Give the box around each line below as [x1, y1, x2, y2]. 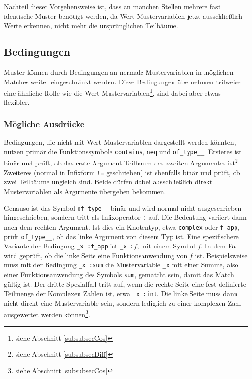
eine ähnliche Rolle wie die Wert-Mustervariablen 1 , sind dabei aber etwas [4, 86, 221, 98]
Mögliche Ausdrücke [4, 117, 85, 130]
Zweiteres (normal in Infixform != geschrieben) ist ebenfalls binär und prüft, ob [4, 167, 240, 177]
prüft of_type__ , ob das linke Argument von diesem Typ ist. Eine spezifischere [4, 231, 239, 241]
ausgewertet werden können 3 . [4, 308, 90, 319]
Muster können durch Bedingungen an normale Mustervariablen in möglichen [4, 66, 234, 77]
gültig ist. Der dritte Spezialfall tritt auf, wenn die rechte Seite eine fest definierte [4, 279, 246, 289]
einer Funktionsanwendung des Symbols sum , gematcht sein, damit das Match [4, 269, 234, 280]
